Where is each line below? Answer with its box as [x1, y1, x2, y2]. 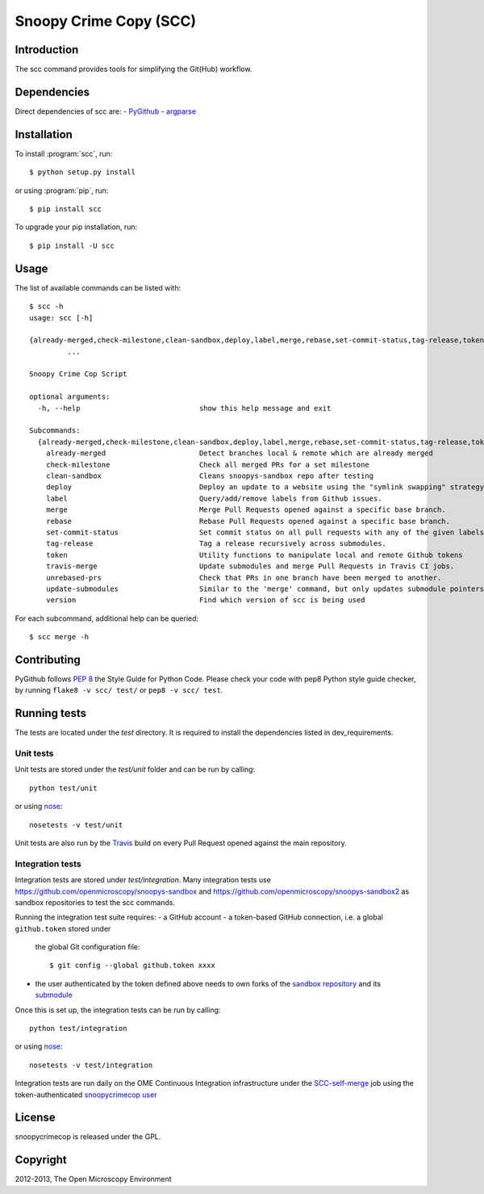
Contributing [15, 652, 81, 666]
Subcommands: [29, 426, 81, 435]
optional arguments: [29, 392, 111, 401]
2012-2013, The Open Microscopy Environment [15, 1175, 173, 1184]
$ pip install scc [29, 204, 102, 214]
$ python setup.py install [29, 168, 136, 177]
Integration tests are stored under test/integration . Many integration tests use [15, 875, 272, 885]
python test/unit [29, 783, 98, 793]
